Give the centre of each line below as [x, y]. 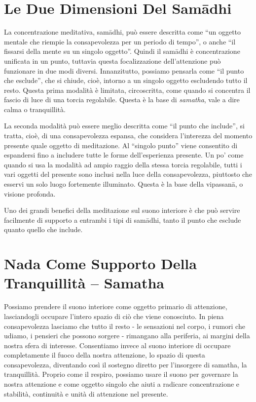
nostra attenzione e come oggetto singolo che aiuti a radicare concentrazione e [122, 384]
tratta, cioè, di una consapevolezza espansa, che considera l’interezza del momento [128, 136]
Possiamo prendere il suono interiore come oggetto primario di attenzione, [116, 306]
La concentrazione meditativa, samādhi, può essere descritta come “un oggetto [123, 32]
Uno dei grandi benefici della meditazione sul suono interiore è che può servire [122, 210]
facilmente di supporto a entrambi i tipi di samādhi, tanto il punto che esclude [123, 220]
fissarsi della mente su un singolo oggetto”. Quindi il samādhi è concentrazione [122, 51]
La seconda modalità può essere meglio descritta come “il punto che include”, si [124, 126]
